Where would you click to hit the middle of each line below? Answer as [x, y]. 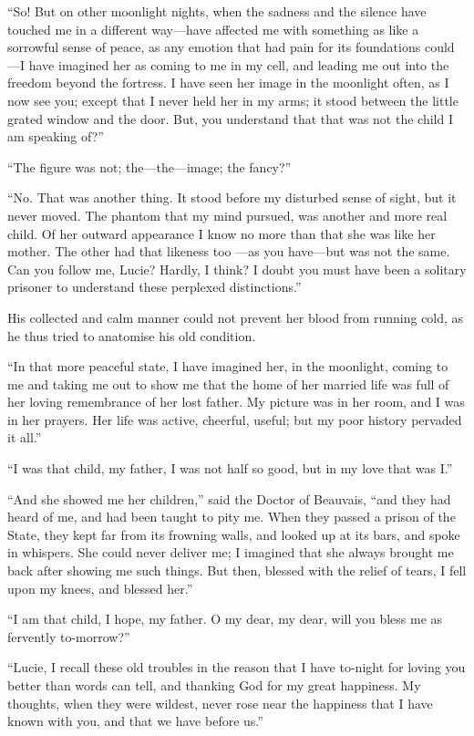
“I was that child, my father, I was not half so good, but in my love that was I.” [230, 468]
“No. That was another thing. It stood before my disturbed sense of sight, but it [232, 197]
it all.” [25, 437]
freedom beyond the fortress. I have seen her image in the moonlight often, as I [228, 83]
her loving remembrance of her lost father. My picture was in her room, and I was [236, 402]
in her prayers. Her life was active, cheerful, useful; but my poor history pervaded [235, 419]
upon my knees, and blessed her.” [100, 588]
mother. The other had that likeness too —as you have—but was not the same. [229, 251]
